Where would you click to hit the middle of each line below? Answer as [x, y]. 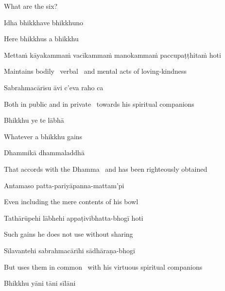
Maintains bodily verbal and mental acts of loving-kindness [95, 71]
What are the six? [31, 6]
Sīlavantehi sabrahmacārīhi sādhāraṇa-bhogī [69, 250]
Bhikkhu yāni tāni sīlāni [40, 283]
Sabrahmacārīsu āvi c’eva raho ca [54, 87]
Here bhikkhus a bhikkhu [41, 39]
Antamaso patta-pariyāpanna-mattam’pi [64, 185]
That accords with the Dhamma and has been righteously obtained [106, 169]
